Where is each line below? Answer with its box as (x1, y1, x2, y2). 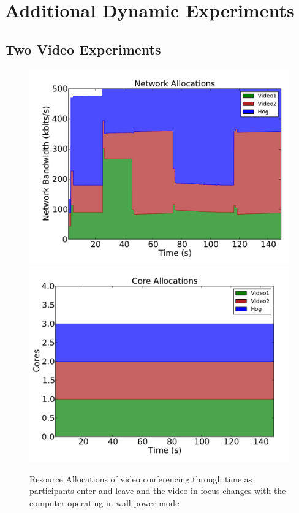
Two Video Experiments (5, 39, 161, 58)
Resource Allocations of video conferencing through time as (29, 472, 252, 485)
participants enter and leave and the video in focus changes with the (29, 484, 286, 497)
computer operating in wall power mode (29, 496, 180, 509)
